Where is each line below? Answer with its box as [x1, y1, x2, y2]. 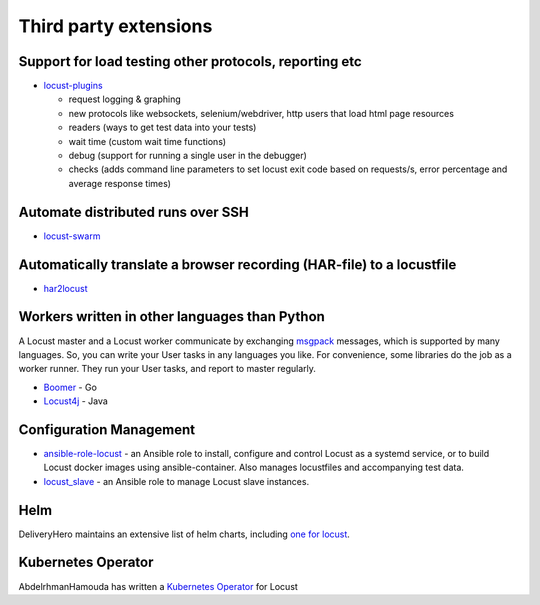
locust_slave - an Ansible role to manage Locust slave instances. [43, 475, 310, 487]
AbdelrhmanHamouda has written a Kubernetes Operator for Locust [18, 580, 299, 592]
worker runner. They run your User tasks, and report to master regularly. [18, 363, 317, 375]
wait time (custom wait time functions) [68, 135, 227, 147]
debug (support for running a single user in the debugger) [68, 150, 307, 162]
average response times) [68, 177, 172, 189]
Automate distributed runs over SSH [18, 203, 250, 220]
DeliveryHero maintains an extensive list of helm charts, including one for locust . [18, 528, 350, 540]
